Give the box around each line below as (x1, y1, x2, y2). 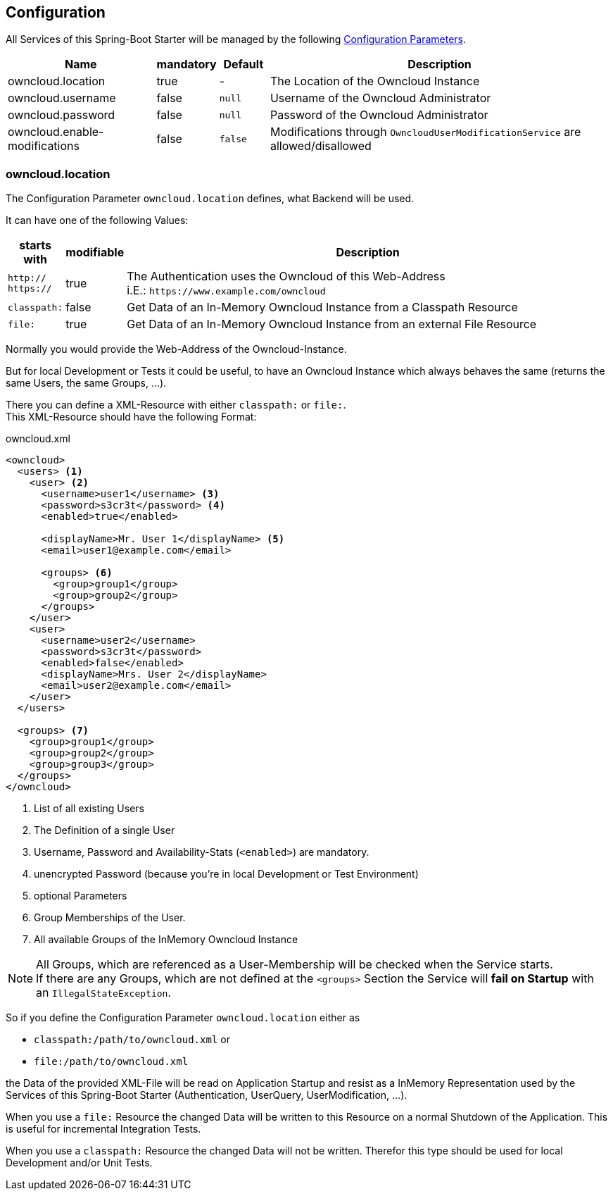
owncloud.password (8, 108, 115, 123)
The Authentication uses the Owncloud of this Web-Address (127, 269, 445, 284)
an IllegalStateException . (36, 985, 171, 1000)
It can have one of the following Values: (6, 214, 189, 227)
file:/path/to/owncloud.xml (34, 1056, 189, 1068)
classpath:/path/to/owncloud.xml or (34, 1033, 230, 1046)
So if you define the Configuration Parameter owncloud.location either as (6, 1011, 360, 1024)
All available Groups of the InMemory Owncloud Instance (34, 933, 298, 946)
